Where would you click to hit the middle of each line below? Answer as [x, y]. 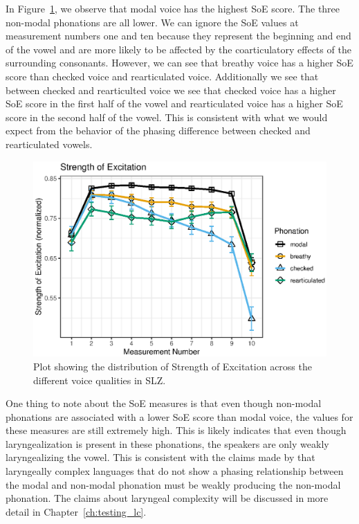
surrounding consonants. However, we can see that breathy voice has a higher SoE [179, 63]
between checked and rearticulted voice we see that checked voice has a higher [171, 90]
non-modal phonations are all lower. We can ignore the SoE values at [152, 22]
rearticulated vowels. [49, 144]
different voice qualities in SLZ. [100, 380]
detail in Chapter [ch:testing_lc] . [76, 511]
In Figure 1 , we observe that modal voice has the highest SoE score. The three [173, 8]
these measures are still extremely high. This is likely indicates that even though [176, 430]
